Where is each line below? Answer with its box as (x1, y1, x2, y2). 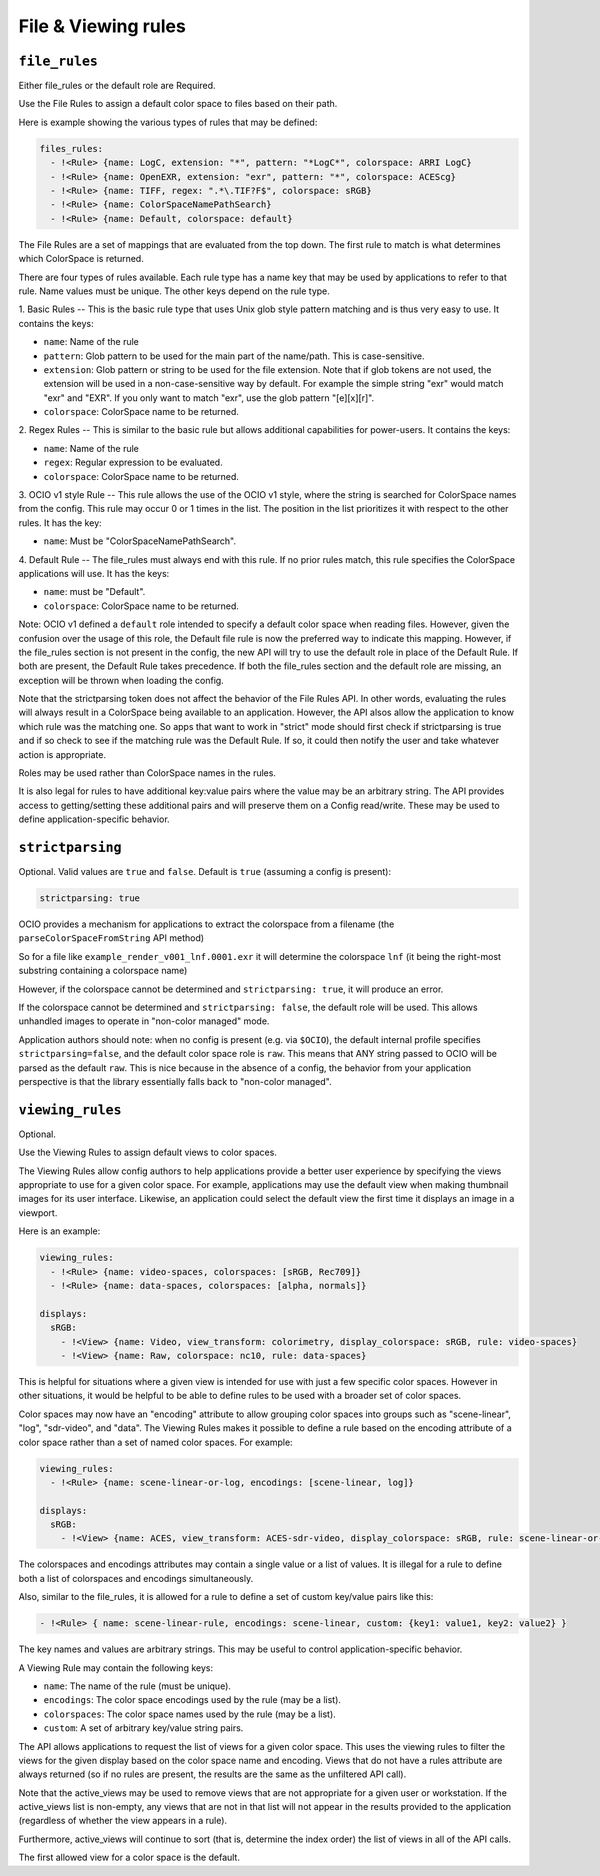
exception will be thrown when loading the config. (18, 674, 224, 686)
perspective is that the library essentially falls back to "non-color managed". (18, 1076, 332, 1087)
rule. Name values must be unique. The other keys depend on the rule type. (18, 285, 330, 297)
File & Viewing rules (18, 15, 187, 37)
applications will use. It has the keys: (18, 567, 170, 579)
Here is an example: (18, 1225, 101, 1237)
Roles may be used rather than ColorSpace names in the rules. (18, 767, 277, 779)
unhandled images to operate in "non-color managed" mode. (18, 1015, 270, 1027)
